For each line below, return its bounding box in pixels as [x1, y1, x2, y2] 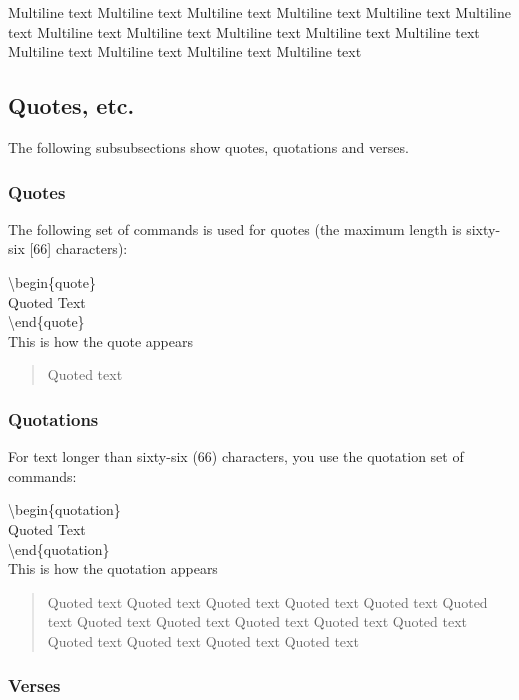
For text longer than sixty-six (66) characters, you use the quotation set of [8, 446, 464, 467]
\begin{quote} [8, 271, 96, 292]
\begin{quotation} [8, 499, 121, 520]
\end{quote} [8, 311, 85, 332]
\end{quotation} [8, 538, 110, 559]
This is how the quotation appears [8, 558, 218, 579]
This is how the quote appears [8, 330, 193, 351]
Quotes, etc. [8, 90, 135, 121]
